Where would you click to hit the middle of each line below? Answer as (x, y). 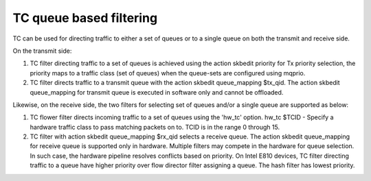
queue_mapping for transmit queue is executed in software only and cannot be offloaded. (157, 92)
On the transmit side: (42, 51)
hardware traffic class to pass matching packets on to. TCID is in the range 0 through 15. (155, 127)
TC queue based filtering (85, 18)
